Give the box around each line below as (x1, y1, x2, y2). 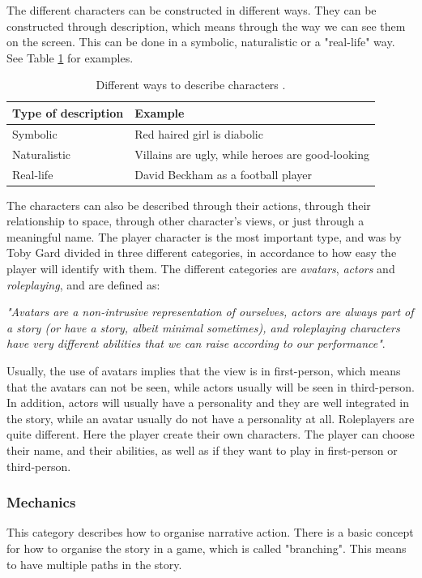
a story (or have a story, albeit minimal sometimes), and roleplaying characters (6, 319, 400, 336)
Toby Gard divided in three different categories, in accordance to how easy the (6, 244, 397, 261)
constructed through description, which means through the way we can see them (6, 17, 406, 34)
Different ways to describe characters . (96, 76, 286, 93)
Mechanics (6, 492, 76, 512)
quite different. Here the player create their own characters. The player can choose (6, 426, 415, 443)
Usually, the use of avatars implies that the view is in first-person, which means (6, 362, 401, 379)
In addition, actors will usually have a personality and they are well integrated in (6, 394, 410, 411)
